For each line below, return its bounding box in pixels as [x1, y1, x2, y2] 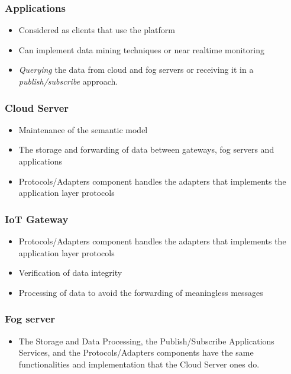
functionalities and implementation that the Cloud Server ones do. [18, 357, 260, 370]
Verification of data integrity [18, 266, 122, 279]
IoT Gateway [5, 211, 69, 226]
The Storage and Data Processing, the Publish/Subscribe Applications [18, 334, 274, 347]
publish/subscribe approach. [18, 75, 118, 87]
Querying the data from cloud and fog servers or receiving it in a [18, 63, 254, 76]
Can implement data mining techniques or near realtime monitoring [18, 43, 264, 56]
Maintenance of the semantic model [18, 123, 148, 136]
